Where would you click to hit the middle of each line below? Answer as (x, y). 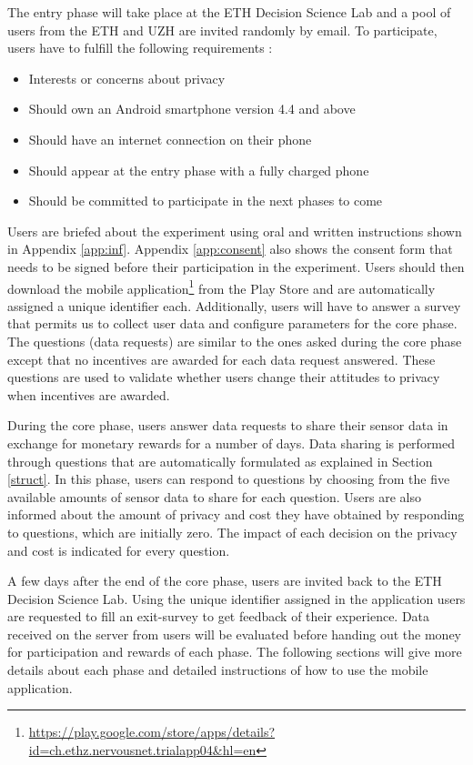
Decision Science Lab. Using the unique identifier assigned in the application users (236, 598)
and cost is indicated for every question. (119, 550)
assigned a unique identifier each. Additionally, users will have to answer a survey (234, 305)
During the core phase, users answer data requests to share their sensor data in (228, 425)
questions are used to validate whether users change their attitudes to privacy (224, 377)
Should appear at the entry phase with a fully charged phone (199, 170)
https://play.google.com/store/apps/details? (152, 732)
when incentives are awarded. (89, 394)
